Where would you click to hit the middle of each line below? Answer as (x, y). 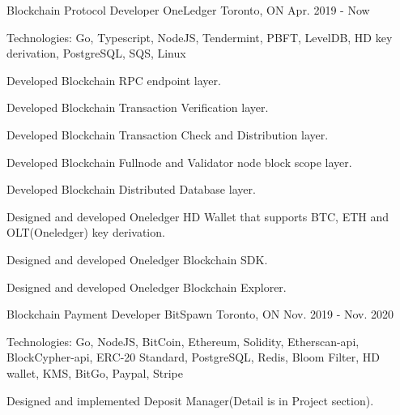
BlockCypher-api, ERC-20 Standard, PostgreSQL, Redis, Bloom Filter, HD (193, 357)
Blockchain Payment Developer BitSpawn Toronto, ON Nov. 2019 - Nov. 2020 (200, 314)
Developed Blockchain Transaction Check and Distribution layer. (168, 134)
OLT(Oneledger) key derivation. (86, 232)
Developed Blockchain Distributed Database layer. (131, 189)
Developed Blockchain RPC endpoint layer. (114, 80)
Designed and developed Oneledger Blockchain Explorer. (147, 287)
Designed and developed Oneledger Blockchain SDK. (137, 259)
